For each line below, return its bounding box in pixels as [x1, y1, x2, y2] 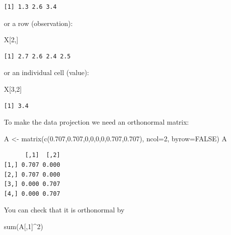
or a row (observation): [4, 18, 73, 28]
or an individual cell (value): [4, 67, 89, 78]
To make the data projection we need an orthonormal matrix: [4, 117, 189, 127]
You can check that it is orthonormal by [4, 205, 125, 215]
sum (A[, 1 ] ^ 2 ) [4, 221, 43, 231]
